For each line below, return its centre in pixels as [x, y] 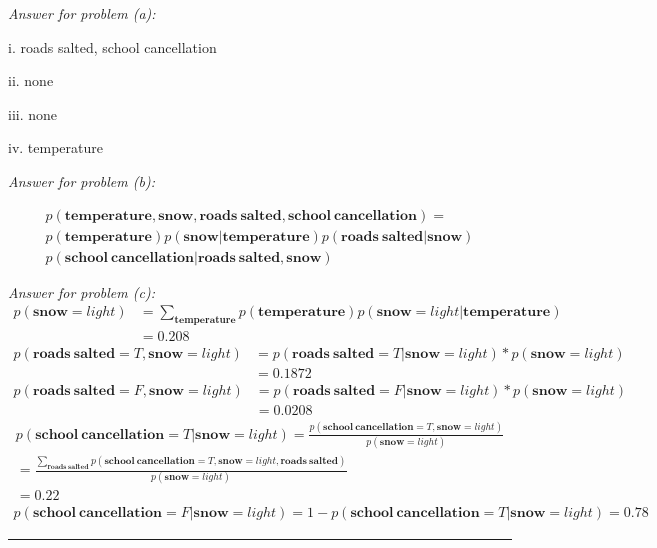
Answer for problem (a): [82, 13]
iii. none [33, 113]
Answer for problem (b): [81, 180]
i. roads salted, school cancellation [112, 46]
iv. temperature [55, 147]
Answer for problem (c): [81, 291]
